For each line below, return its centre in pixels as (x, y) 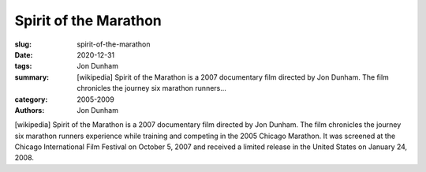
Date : (24, 54)
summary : (32, 77)
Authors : (30, 110)
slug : (23, 44)
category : (31, 99)
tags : (23, 66)
